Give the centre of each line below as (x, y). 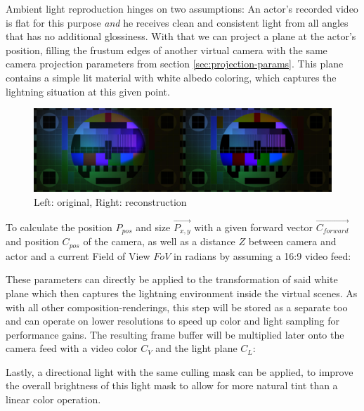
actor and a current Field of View (78, 255)
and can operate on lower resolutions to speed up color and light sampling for (173, 321)
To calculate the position (59, 227)
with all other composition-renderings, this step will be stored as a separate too (177, 307)
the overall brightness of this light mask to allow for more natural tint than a (172, 385)
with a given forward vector (254, 227)
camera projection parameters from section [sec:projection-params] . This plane (175, 64)
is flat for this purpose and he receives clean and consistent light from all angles (177, 22)
